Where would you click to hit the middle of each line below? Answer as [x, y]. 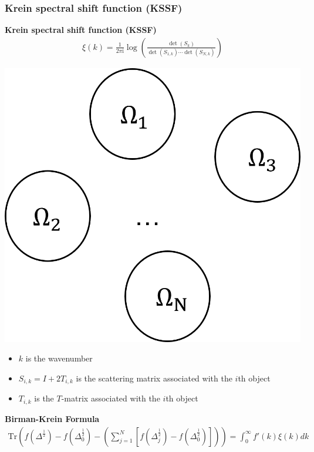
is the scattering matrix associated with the [154, 378]
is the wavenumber [59, 358]
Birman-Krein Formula [52, 418]
